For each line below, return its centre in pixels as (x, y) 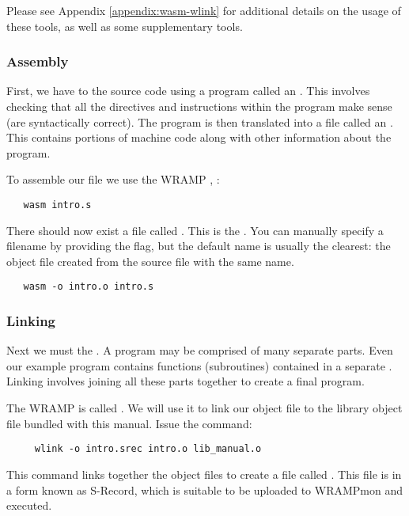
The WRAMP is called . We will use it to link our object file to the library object (204, 408)
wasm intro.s (57, 205)
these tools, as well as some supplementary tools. (125, 26)
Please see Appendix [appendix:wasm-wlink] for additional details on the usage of (204, 10)
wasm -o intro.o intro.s (89, 287)
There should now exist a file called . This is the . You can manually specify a (195, 230)
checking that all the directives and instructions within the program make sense (199, 106)
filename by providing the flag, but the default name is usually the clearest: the (199, 246)
